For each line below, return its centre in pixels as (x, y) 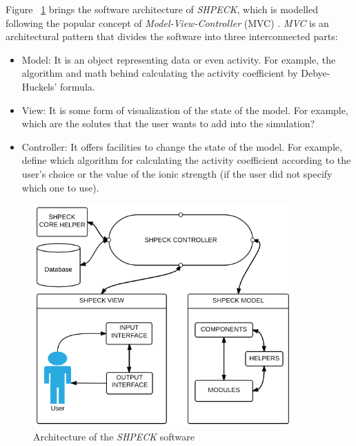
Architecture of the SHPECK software (114, 437)
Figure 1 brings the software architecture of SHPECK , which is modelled (162, 9)
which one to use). (60, 187)
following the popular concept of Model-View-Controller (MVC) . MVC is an (167, 22)
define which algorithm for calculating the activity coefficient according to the (186, 160)
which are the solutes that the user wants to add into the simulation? (168, 123)
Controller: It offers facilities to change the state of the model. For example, (182, 146)
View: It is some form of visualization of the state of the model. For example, (185, 110)
